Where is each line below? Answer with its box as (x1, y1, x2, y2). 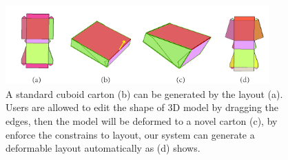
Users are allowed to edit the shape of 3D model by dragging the (6, 100, 279, 114)
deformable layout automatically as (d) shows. (6, 141, 200, 155)
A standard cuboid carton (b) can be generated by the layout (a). (6, 86, 283, 101)
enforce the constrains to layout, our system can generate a (6, 127, 255, 141)
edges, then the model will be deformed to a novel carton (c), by (6, 113, 278, 128)
